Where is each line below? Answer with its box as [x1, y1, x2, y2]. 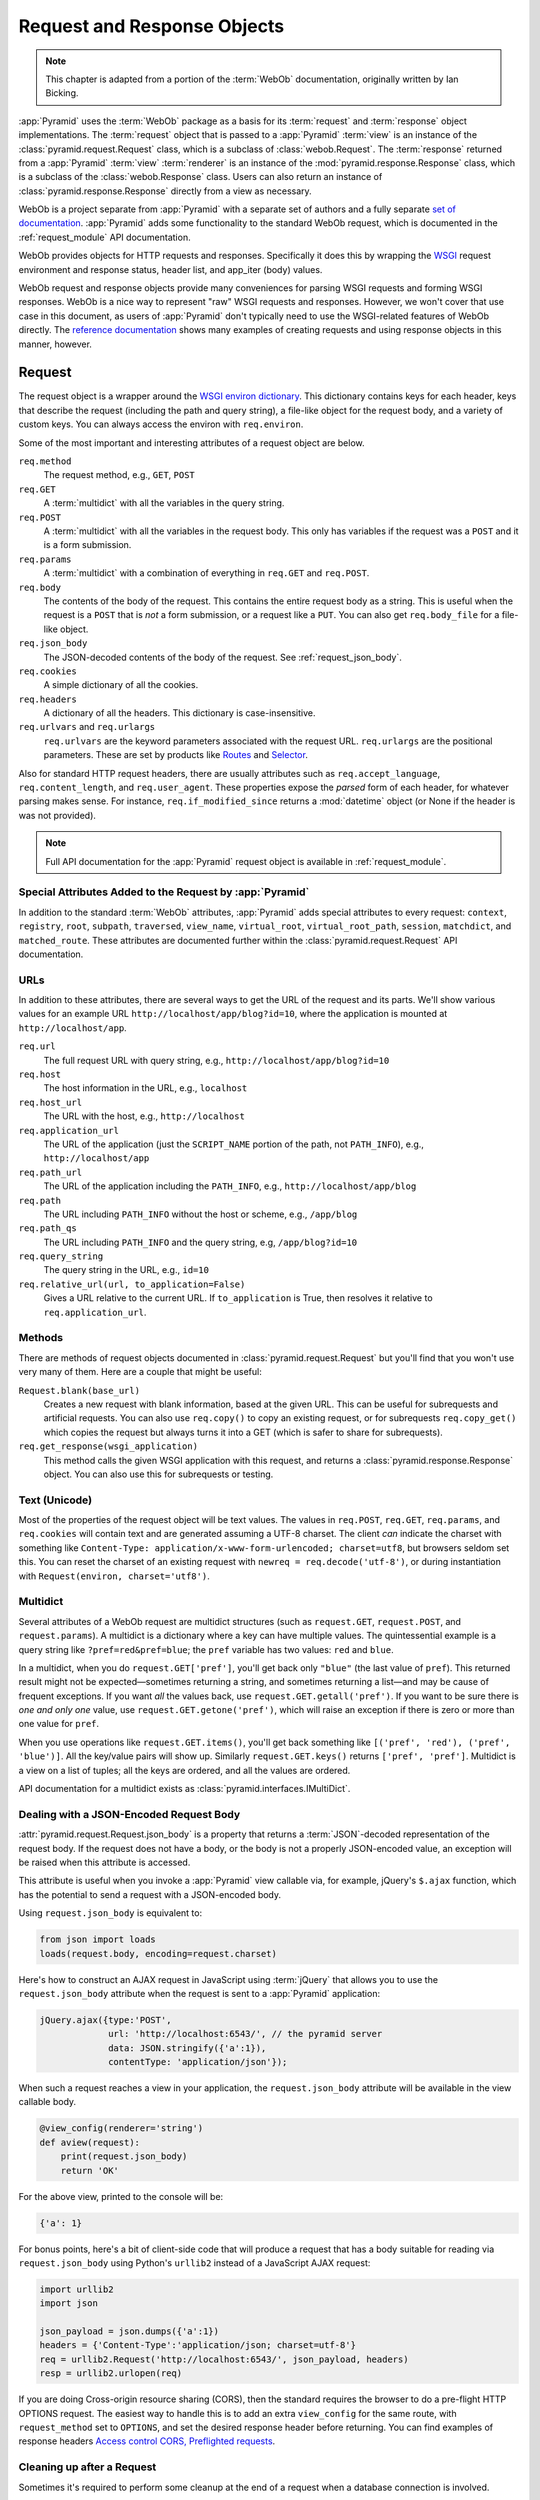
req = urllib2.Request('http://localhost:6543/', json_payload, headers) [39, 2353, 409, 2365]
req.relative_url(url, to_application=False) [18, 1278, 246, 1290]
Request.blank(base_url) [18, 1385, 140, 1396]
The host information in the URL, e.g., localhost [43, 1082, 248, 1094]
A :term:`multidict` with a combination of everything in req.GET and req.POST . [43, 567, 370, 579]
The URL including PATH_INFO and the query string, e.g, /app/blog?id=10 [43, 1236, 358, 1248]
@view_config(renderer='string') [39, 2123, 204, 2134]
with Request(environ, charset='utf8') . [18, 1570, 210, 1582]
